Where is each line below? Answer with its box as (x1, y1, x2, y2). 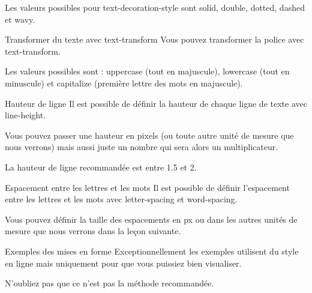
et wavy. (5, 13, 35, 25)
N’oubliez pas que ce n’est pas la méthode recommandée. (5, 277, 214, 289)
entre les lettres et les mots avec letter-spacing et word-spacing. (5, 193, 238, 205)
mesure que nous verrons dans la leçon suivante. (5, 225, 181, 237)
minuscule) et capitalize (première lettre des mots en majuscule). (5, 76, 243, 89)
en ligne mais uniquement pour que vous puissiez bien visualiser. (5, 256, 242, 269)
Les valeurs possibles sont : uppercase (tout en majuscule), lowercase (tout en (5, 65, 290, 77)
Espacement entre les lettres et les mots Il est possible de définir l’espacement (5, 181, 290, 193)
